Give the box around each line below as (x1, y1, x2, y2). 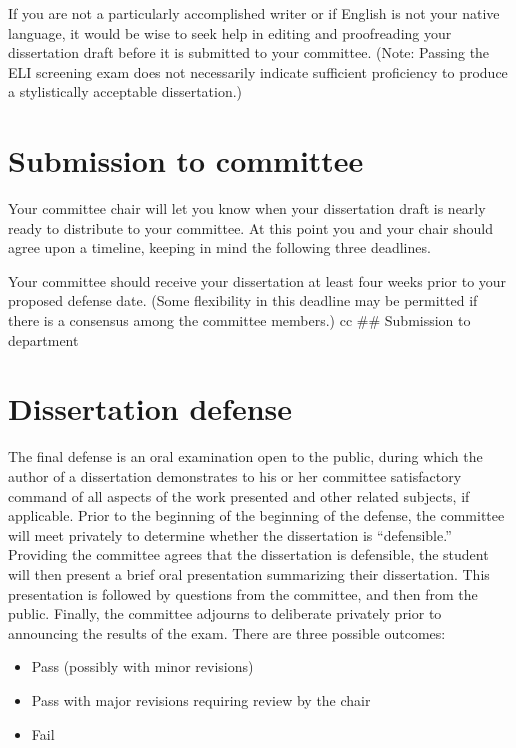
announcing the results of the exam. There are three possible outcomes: (8, 622, 446, 643)
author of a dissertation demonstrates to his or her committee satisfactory (8, 465, 462, 486)
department (8, 329, 79, 350)
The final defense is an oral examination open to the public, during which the (8, 446, 483, 467)
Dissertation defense (8, 388, 293, 429)
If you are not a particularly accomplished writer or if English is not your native (8, 3, 500, 23)
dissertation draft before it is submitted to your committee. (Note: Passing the (8, 42, 490, 63)
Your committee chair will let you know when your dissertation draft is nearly (8, 198, 486, 219)
